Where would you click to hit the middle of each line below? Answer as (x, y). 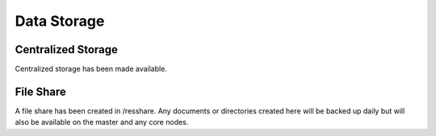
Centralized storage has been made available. (91, 69)
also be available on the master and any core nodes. (102, 122)
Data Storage (60, 21)
